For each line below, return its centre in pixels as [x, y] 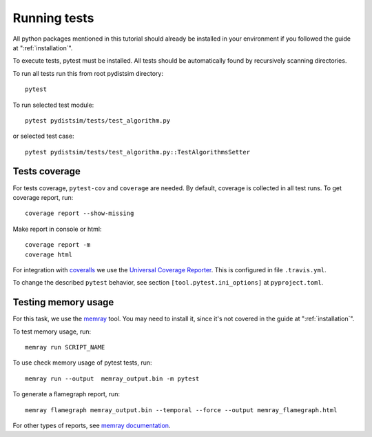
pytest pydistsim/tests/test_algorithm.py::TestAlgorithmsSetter [138, 152]
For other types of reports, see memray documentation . [92, 425]
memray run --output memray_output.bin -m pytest [112, 378]
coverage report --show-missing [80, 213]
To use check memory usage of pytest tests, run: [82, 363]
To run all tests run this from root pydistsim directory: [88, 73]
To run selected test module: [53, 105]
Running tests [53, 18]
